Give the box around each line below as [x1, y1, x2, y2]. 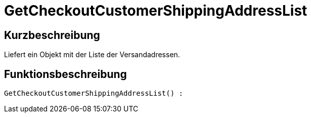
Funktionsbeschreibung [4, 67, 127, 81]
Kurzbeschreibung [4, 28, 100, 42]
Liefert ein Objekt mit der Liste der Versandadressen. [4, 50, 180, 59]
